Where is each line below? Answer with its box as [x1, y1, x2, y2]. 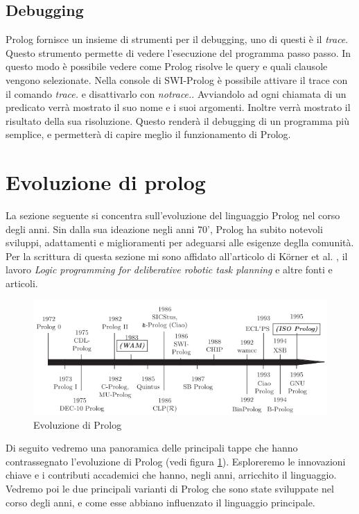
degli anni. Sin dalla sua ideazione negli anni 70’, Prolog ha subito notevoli [6, 221, 323, 236]
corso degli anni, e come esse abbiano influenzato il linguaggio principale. [6, 495, 315, 509]
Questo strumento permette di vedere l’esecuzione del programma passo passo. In [6, 45, 351, 60]
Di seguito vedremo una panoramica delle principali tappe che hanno [6, 440, 298, 455]
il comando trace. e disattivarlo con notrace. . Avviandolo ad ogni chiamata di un [6, 86, 347, 101]
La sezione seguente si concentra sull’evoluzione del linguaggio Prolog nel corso [6, 208, 340, 223]
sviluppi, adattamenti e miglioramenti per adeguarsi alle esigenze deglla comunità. [6, 235, 354, 250]
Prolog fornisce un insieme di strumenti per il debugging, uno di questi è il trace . [6, 32, 349, 46]
